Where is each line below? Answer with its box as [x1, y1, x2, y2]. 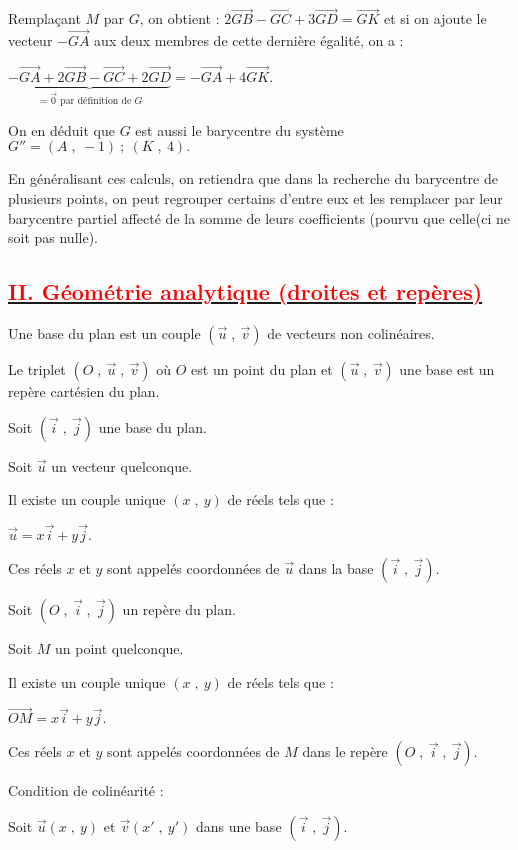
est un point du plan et [191, 359, 333, 380]
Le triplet [8, 359, 66, 380]
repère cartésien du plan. [8, 381, 160, 402]
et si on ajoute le [383, 8, 487, 29]
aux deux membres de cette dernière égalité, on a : [94, 30, 404, 51]
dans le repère [302, 741, 388, 762]
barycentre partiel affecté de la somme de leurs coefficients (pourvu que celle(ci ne [8, 207, 511, 228]
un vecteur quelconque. [51, 455, 193, 476]
